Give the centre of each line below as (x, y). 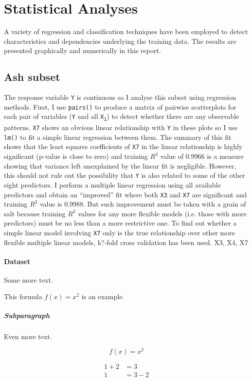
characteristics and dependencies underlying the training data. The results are (120, 41)
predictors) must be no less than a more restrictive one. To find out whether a (120, 223)
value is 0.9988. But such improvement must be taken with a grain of (143, 204)
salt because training (35, 213)
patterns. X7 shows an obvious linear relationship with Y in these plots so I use (121, 127)
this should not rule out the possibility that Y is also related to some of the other (125, 175)
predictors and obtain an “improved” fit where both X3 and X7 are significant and (126, 194)
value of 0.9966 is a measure (202, 156)
